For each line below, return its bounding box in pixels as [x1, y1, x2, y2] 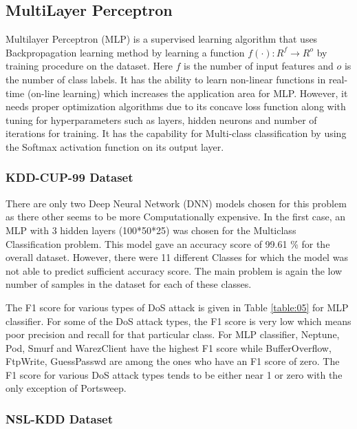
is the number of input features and [184, 59, 334, 73]
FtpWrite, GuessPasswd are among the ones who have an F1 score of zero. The [6, 354, 340, 368]
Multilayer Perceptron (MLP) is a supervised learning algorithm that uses [6, 32, 318, 46]
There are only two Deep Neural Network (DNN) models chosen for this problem [6, 196, 347, 210]
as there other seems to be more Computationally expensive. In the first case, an [6, 209, 346, 224]
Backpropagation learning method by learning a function [6, 45, 245, 59]
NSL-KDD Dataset [6, 410, 113, 427]
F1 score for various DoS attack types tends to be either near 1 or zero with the [6, 367, 343, 381]
